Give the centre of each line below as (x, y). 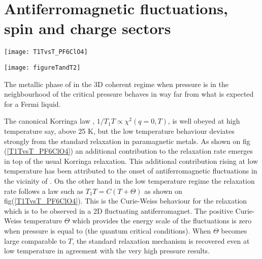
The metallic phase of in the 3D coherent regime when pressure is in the (116, 84)
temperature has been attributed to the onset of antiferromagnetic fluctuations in (131, 171)
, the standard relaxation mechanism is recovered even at (161, 240)
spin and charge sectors (88, 28)
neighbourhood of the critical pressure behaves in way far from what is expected (129, 94)
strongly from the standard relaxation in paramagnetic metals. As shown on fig (127, 141)
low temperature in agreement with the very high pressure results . (107, 251)
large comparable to (35, 240)
